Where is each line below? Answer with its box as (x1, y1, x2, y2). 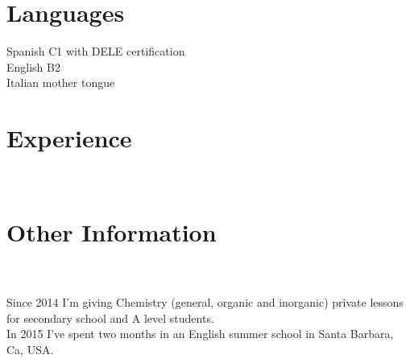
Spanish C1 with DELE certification (6, 43, 185, 60)
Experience (6, 122, 132, 155)
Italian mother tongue (6, 74, 115, 91)
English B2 (6, 58, 60, 75)
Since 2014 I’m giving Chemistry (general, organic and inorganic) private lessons (6, 293, 404, 310)
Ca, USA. (6, 340, 54, 357)
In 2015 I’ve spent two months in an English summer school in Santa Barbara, (6, 325, 394, 342)
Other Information (6, 215, 217, 248)
